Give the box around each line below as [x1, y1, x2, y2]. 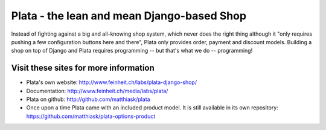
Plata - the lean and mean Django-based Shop [11, 9, 247, 22]
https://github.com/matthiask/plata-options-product [26, 112, 156, 120]
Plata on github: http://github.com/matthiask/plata [26, 96, 150, 103]
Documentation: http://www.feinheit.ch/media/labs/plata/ [26, 87, 168, 94]
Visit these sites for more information [11, 63, 155, 73]
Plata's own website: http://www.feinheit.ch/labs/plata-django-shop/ [26, 79, 197, 86]
